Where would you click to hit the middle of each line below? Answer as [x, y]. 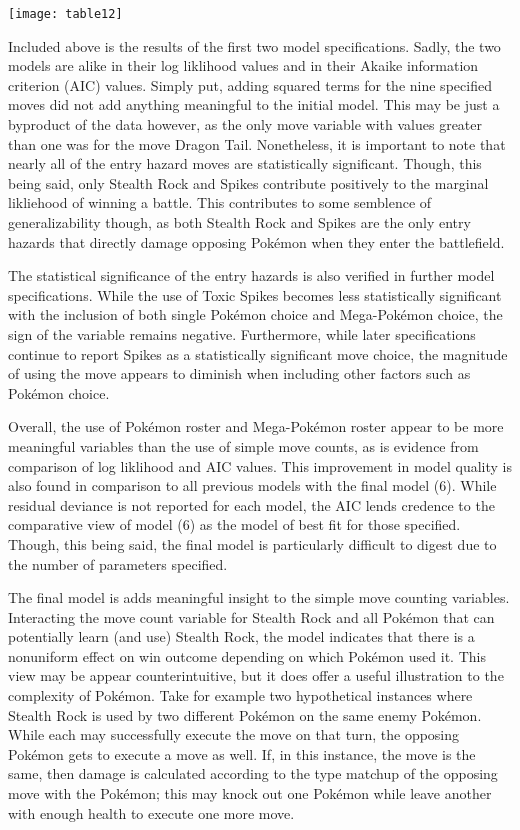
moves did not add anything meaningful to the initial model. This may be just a [254, 104]
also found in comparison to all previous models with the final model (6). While [252, 485]
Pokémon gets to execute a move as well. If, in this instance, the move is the [242, 753]
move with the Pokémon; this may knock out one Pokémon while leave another [250, 793]
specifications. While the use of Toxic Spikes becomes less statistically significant [255, 294]
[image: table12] [65, 14]
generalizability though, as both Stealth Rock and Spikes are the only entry [239, 222]
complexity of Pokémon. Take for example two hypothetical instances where [240, 695]
